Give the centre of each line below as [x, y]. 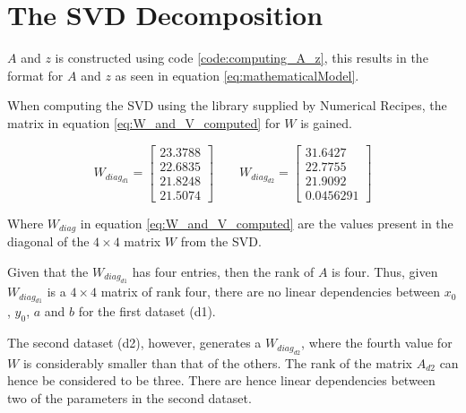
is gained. [326, 122]
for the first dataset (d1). [147, 311]
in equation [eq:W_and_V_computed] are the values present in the [267, 223]
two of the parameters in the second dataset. [129, 397]
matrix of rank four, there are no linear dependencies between [271, 292]
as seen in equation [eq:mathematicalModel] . [237, 75]
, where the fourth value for [377, 343]
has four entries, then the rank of [223, 271]
